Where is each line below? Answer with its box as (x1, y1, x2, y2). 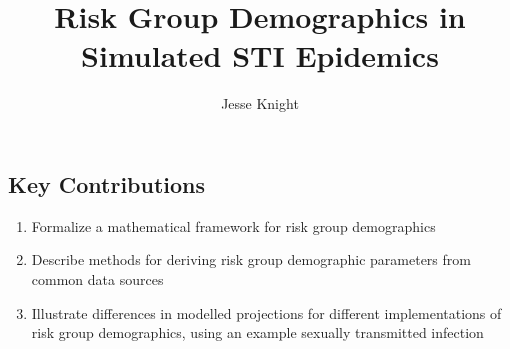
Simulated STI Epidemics (81, 35, 439, 76)
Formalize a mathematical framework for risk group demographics (31, 215, 436, 236)
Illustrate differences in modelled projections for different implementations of (31, 302, 502, 323)
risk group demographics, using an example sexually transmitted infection (31, 322, 484, 343)
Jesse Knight (221, 93, 299, 114)
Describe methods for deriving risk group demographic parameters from (31, 249, 471, 270)
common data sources (31, 268, 164, 289)
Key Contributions (8, 168, 206, 199)
